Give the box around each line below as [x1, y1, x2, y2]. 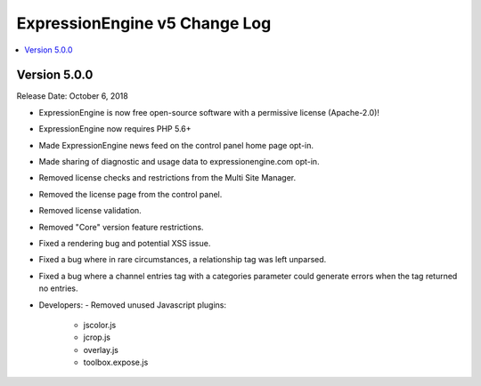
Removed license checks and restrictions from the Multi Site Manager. [38, 173, 297, 183]
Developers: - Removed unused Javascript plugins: [38, 299, 227, 310]
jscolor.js [83, 319, 117, 330]
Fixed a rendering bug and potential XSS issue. [38, 237, 211, 248]
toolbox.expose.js [83, 357, 149, 368]
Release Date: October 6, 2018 [16, 91, 128, 101]
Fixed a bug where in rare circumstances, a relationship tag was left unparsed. [38, 254, 327, 265]
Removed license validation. [38, 205, 142, 216]
